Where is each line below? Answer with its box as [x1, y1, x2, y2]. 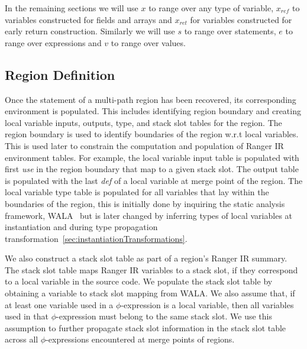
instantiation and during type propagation [5, 221, 158, 233]
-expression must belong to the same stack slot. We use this [56, 310, 272, 322]
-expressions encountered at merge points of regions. [46, 333, 235, 345]
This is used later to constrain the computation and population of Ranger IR [5, 139, 284, 151]
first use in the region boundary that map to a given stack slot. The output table [5, 163, 299, 175]
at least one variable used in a [5, 298, 114, 311]
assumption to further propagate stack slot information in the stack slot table [5, 321, 286, 334]
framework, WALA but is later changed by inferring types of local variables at [5, 209, 293, 221]
